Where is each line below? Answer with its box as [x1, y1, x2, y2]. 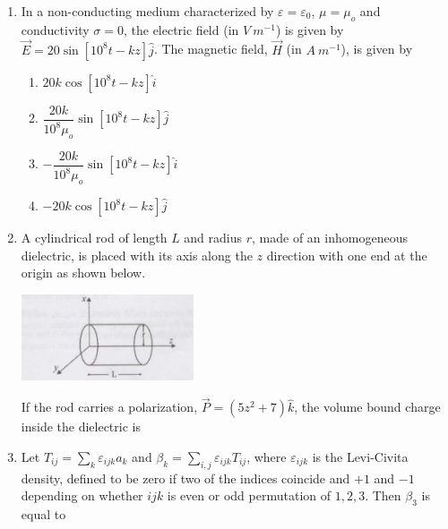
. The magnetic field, [153, 39, 268, 58]
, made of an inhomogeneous [252, 228, 408, 247]
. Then [365, 486, 401, 505]
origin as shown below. [21, 263, 146, 282]
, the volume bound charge [294, 397, 441, 416]
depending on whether [21, 486, 143, 505]
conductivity [21, 20, 90, 38]
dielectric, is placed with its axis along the [21, 245, 253, 264]
